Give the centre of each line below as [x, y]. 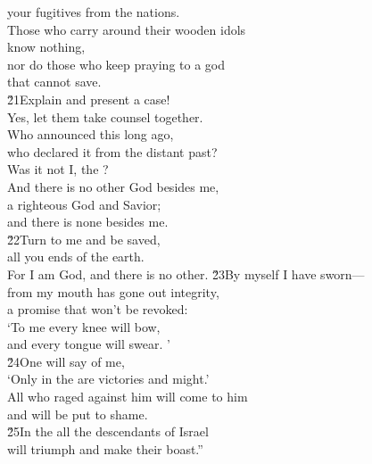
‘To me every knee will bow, [84, 326]
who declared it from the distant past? [112, 151]
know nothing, [46, 47]
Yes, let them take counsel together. [105, 116]
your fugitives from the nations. [94, 12]
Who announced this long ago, [91, 134]
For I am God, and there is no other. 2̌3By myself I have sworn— [186, 273]
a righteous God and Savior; [84, 204]
